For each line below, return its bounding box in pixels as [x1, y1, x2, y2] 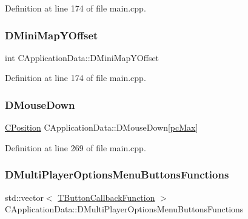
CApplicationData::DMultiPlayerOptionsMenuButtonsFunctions [5, 203, 244, 215]
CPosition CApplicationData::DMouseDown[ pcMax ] [5, 121, 198, 134]
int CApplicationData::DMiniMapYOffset [5, 51, 159, 64]
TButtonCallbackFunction [58, 191, 155, 203]
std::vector [5, 191, 44, 203]
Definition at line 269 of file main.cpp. [5, 141, 146, 154]
